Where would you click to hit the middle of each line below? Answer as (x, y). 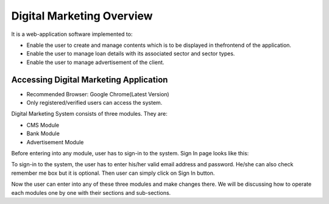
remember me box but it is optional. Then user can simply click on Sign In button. (113, 173)
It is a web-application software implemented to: (72, 34)
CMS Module (43, 125)
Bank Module (43, 133)
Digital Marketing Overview (82, 16)
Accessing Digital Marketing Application (90, 79)
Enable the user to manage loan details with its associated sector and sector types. (131, 54)
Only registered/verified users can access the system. (94, 103)
